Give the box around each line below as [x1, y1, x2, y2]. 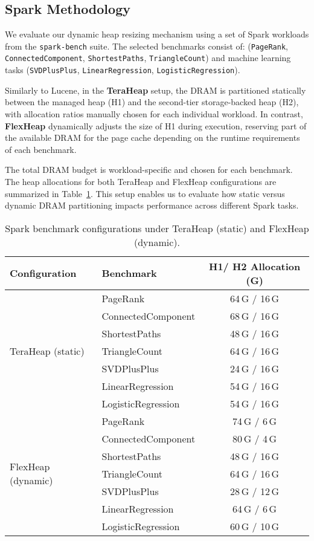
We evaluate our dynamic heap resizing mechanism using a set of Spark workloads [5, 28, 309, 40]
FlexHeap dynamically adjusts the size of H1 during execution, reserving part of [5, 119, 307, 132]
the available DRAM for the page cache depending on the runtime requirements [5, 131, 300, 144]
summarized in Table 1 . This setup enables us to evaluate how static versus [5, 187, 285, 199]
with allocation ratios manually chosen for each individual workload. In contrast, [5, 107, 303, 120]
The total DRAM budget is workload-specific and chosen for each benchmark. [5, 163, 293, 176]
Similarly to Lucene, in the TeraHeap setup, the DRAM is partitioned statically [5, 83, 306, 96]
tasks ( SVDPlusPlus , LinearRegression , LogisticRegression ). [5, 63, 240, 76]
